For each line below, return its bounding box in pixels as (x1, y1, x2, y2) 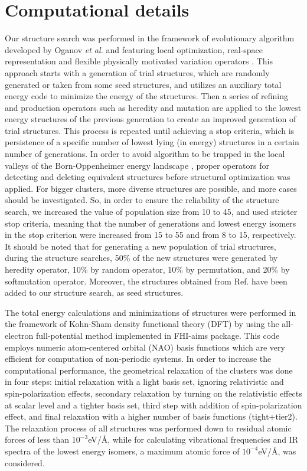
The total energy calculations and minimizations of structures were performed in (5, 306, 296, 318)
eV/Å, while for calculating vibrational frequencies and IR (88, 433, 298, 446)
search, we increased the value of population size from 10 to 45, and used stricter (5, 205, 298, 218)
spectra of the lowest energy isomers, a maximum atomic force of (5, 444, 240, 457)
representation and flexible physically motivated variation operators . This (5, 55, 273, 67)
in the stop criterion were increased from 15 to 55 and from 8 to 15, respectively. (5, 228, 296, 241)
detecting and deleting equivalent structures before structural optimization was (5, 171, 290, 183)
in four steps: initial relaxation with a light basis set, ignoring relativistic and (5, 375, 284, 388)
